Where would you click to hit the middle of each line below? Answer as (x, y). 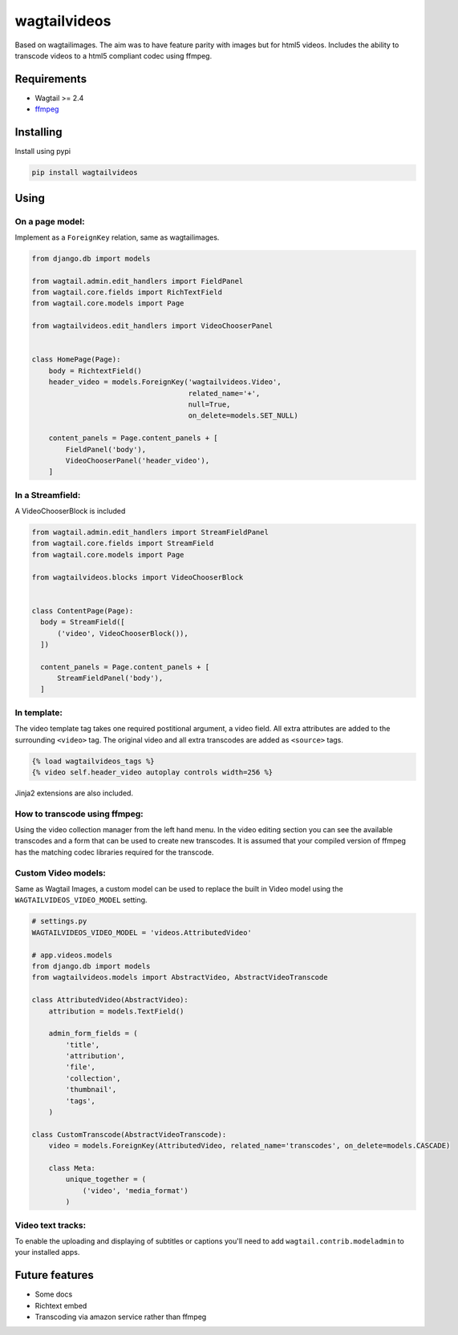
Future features (54, 1275)
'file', (81, 1067)
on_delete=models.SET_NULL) (243, 416)
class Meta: (72, 1168)
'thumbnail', (91, 1090)
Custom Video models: (60, 872)
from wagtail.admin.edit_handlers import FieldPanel (138, 281)
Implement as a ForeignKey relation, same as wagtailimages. (117, 237)
